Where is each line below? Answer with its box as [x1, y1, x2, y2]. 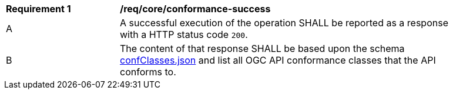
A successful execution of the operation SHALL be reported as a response [120, 17, 448, 29]
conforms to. [120, 66, 176, 78]
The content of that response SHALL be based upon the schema [120, 43, 405, 54]
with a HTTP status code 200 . [120, 29, 248, 40]
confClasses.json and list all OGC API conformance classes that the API [120, 54, 436, 66]
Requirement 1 [6, 3, 71, 15]
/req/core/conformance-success [120, 3, 271, 15]
